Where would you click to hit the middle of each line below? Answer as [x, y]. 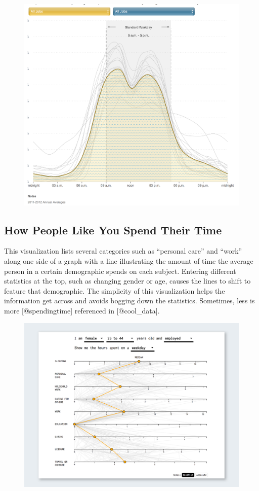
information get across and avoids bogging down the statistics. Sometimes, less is [129, 301]
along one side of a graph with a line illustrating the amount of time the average [129, 261]
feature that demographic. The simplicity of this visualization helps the [115, 290]
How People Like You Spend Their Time [113, 230]
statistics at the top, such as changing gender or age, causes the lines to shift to [127, 281]
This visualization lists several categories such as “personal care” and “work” [123, 251]
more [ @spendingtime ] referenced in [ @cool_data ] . [82, 310]
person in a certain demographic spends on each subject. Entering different [120, 271]
